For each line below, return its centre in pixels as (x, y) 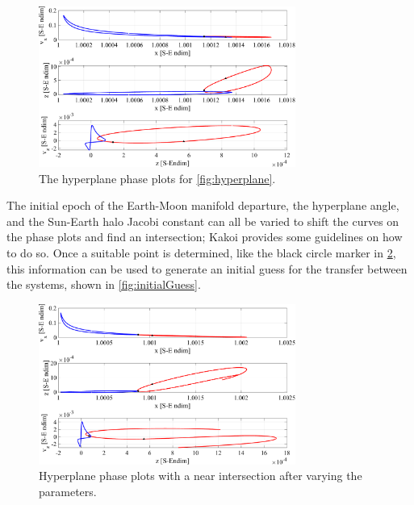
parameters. (68, 492)
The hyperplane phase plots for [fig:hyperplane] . (157, 178)
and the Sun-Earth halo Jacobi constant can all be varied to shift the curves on (203, 221)
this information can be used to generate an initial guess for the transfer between (207, 268)
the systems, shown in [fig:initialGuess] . (104, 284)
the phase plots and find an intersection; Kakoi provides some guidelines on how (205, 237)
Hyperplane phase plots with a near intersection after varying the (201, 476)
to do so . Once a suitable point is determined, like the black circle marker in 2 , (201, 253)
